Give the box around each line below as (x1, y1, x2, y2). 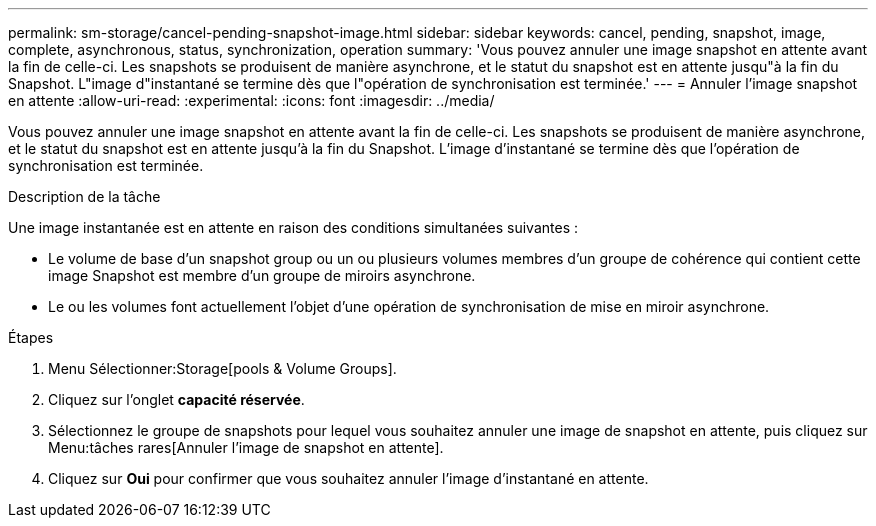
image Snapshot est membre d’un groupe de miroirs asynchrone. (48, 267, 476, 284)
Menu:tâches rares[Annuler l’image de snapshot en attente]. (48, 439, 444, 456)
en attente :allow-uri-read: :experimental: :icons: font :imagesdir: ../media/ (8, 92, 495, 109)
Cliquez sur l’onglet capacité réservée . (48, 391, 305, 408)
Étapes (8, 329, 54, 346)
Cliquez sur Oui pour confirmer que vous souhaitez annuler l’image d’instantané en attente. (48, 470, 649, 487)
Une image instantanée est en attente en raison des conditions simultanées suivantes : (8, 219, 579, 236)
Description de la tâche (8, 188, 161, 205)
